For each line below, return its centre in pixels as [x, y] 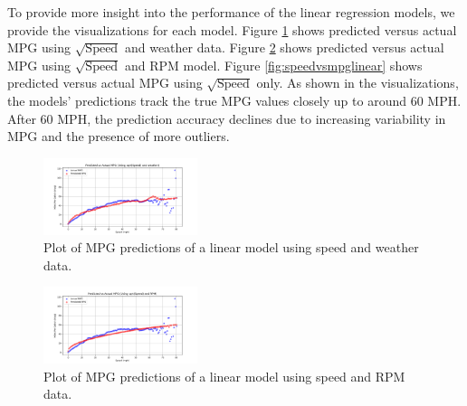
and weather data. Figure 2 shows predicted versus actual [284, 47]
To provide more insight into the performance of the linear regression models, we [231, 12]
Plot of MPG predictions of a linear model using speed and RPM [224, 376]
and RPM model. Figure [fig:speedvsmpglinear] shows [273, 65]
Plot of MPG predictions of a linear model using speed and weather [231, 247]
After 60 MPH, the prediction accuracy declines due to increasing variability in [227, 118]
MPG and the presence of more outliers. [119, 136]
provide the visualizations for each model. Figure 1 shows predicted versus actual [232, 29]
